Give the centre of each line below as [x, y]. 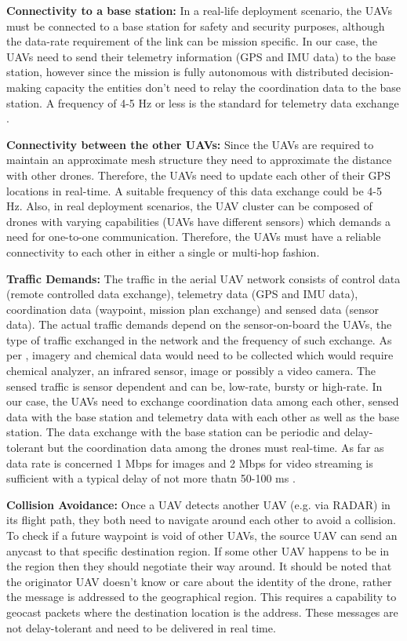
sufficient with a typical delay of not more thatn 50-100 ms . [151, 478]
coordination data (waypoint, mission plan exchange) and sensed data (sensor [193, 309]
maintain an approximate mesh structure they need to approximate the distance [199, 160]
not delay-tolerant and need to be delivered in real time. [141, 627]
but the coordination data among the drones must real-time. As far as [216, 448]
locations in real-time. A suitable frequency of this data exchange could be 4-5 [194, 190]
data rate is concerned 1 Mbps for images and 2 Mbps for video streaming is [190, 463]
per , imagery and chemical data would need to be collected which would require [200, 355]
